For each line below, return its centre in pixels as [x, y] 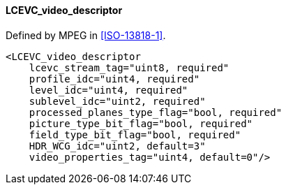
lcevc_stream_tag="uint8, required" [129, 67]
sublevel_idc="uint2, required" [117, 101]
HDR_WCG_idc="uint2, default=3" [117, 146]
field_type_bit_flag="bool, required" [135, 134]
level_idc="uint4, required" [108, 90]
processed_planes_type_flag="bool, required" [156, 112]
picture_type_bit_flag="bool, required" [141, 123]
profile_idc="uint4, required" [114, 79]
